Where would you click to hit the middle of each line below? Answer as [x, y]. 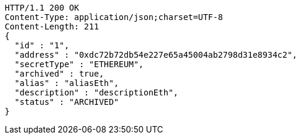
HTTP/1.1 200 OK [42, 8]
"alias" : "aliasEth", [66, 83]
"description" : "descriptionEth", [96, 92]
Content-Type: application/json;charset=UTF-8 [114, 17]
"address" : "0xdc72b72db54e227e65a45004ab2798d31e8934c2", [156, 55]
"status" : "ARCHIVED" [66, 102]
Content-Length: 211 [52, 27]
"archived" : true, [59, 74]
